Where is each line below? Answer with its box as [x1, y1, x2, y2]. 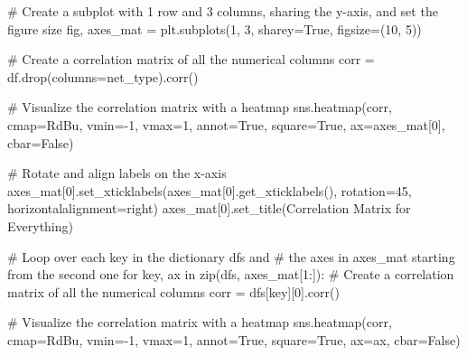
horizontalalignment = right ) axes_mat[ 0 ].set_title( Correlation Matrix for [7, 199, 411, 218]
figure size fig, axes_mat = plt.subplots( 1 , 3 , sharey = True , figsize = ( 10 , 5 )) [7, 19, 422, 38]
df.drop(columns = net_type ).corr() [7, 67, 199, 86]
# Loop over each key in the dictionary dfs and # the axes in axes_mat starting [7, 247, 455, 266]
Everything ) [7, 216, 73, 235]
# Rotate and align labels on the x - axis [7, 164, 227, 183]
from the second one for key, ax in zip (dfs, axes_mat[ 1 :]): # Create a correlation [7, 265, 454, 284]
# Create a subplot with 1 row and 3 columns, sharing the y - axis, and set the [7, 2, 438, 20]
